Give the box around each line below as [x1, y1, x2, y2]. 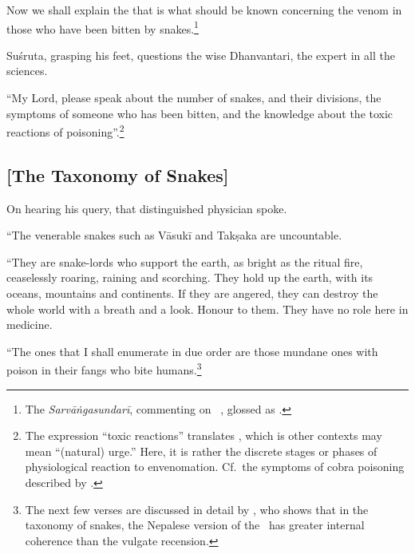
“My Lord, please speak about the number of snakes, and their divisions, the [6, 89, 381, 106]
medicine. [6, 316, 53, 333]
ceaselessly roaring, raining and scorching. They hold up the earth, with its [6, 269, 373, 286]
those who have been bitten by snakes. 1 [6, 18, 199, 37]
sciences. [6, 62, 48, 79]
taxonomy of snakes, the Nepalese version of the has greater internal [25, 516, 365, 533]
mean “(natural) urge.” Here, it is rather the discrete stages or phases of [25, 442, 377, 459]
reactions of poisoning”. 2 [6, 121, 125, 140]
